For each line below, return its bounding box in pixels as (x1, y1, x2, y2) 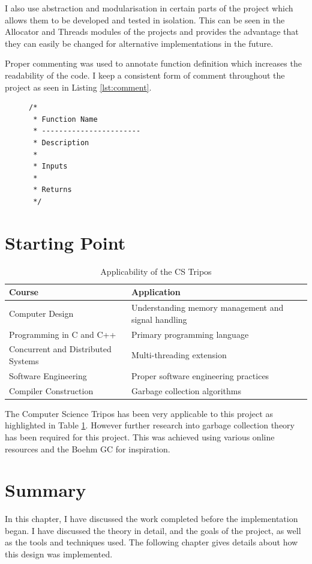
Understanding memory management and (131, 301, 284, 314)
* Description (33, 138, 89, 147)
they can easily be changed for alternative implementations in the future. (5, 37, 274, 49)
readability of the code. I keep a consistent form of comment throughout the (5, 68, 285, 81)
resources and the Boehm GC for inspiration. (5, 442, 170, 455)
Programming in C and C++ (9, 328, 116, 340)
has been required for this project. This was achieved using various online (5, 430, 275, 443)
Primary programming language (131, 328, 249, 340)
